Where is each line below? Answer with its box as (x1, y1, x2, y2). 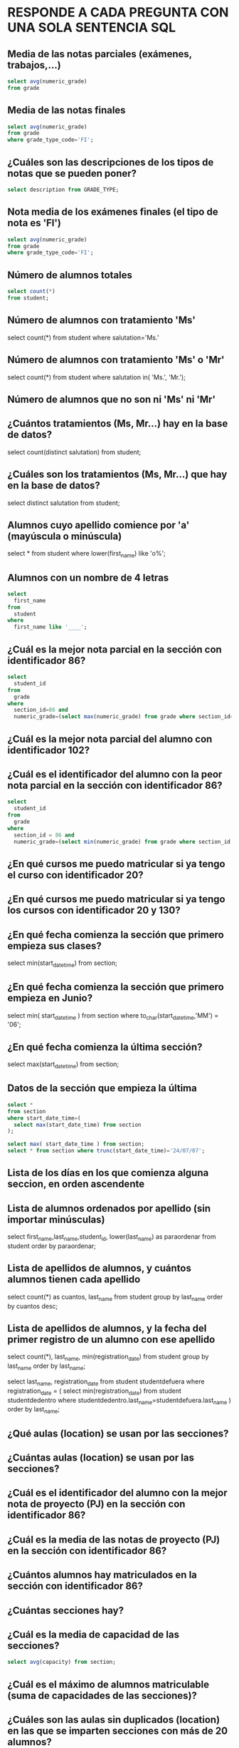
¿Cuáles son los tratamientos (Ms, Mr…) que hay (7, 469, 228, 481)
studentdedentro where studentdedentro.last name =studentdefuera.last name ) (7, 1396, 231, 1406)
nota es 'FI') (7, 217, 62, 229)
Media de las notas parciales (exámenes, (7, 48, 192, 60)
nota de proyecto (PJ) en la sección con (7, 1498, 186, 1511)
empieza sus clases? (7, 939, 102, 952)
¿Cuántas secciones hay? (7, 1604, 124, 1616)
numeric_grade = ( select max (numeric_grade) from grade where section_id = (14, 713, 234, 720)
